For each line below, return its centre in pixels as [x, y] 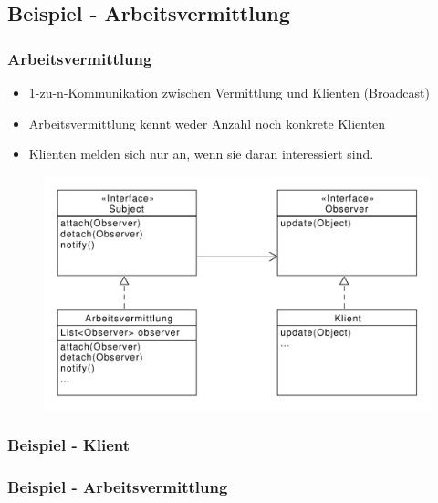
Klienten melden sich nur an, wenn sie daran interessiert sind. [201, 154]
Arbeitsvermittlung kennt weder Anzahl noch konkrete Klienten [207, 123]
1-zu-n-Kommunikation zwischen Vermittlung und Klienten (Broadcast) [229, 92]
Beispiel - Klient [68, 445]
